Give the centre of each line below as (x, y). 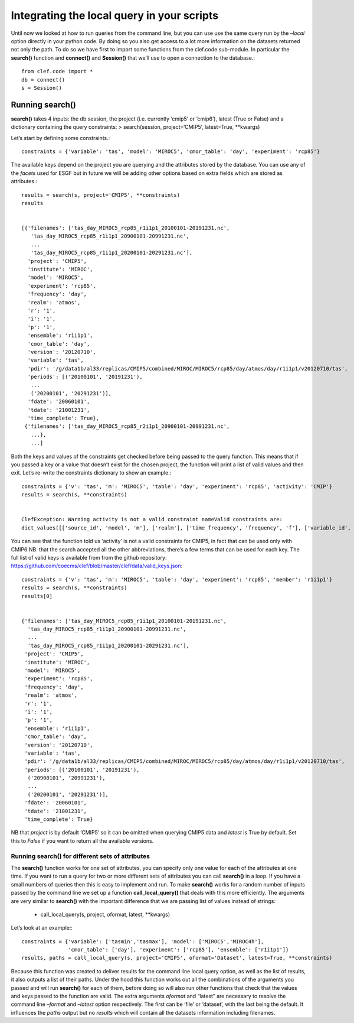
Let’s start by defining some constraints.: (60, 138)
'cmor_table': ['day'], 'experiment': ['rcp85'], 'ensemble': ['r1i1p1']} (178, 950)
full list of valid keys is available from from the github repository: (89, 557)
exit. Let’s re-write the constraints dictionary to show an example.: (91, 473)
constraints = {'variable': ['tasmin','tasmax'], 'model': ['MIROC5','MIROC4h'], (143, 941)
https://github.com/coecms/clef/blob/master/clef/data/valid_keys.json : (97, 566)
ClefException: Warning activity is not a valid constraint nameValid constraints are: (152, 519)
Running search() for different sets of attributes (81, 856)
